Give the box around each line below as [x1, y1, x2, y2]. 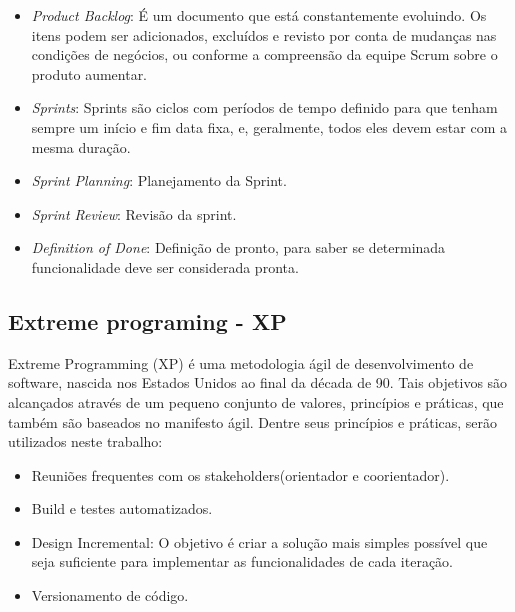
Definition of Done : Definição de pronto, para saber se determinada [31, 237, 446, 258]
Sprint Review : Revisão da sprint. [31, 203, 237, 224]
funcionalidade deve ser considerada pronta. [31, 256, 299, 277]
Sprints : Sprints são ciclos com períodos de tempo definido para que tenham [31, 97, 498, 118]
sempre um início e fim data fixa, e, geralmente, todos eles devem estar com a [31, 116, 507, 137]
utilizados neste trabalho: [8, 431, 163, 452]
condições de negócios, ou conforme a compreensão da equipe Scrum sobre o [31, 44, 498, 65]
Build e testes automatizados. [31, 498, 213, 519]
